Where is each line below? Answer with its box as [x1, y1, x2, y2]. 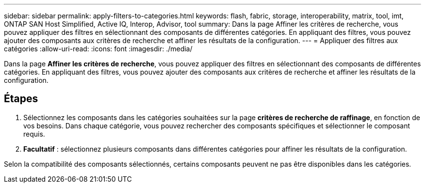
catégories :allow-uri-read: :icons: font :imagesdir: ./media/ [4, 45, 193, 53]
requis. [23, 129, 45, 138]
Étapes [4, 93, 38, 105]
